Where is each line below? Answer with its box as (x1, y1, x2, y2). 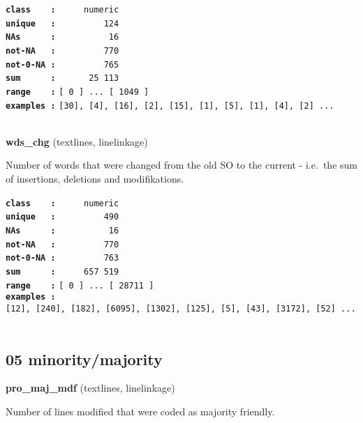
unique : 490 (6, 212, 119, 222)
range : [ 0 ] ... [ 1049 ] (6, 86, 149, 97)
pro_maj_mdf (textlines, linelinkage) (6, 380, 175, 395)
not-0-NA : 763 (6, 253, 119, 263)
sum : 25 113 (6, 73, 119, 84)
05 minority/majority (6, 348, 163, 369)
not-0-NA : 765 (6, 59, 119, 70)
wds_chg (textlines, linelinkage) (6, 134, 148, 148)
